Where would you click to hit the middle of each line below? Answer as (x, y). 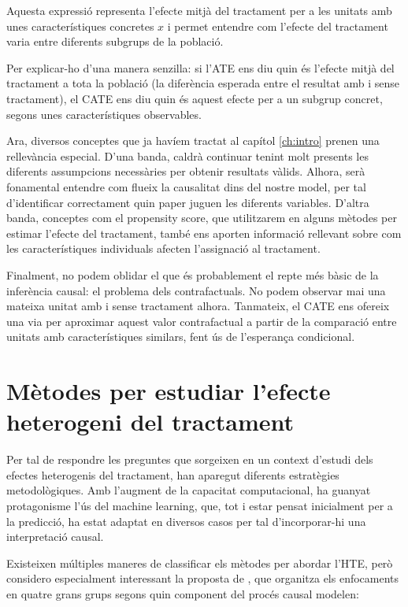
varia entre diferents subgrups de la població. (115, 41)
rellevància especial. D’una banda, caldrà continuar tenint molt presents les (187, 155)
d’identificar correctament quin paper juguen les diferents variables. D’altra (188, 202)
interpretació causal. (55, 537)
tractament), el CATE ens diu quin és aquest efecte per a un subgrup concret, (195, 98)
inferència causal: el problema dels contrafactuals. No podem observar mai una (196, 290)
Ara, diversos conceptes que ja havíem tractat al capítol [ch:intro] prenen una (193, 141)
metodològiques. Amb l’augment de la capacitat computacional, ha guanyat (189, 490)
